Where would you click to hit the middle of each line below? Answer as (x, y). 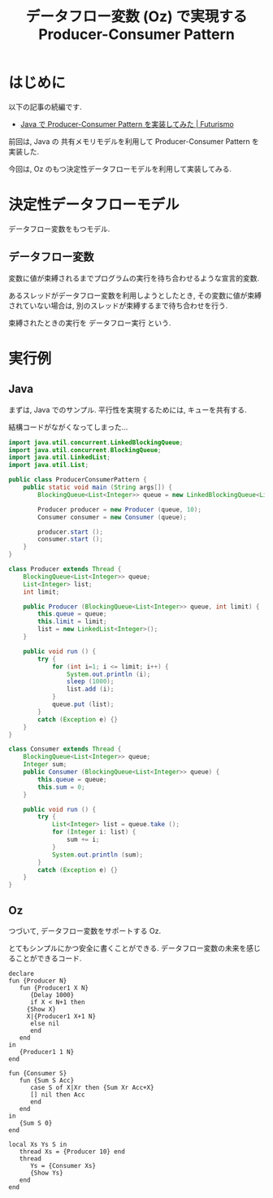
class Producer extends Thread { (65, 569)
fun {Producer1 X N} (54, 988)
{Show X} (41, 1009)
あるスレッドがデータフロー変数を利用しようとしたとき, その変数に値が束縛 (135, 295)
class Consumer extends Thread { (65, 749)
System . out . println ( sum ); (97, 855)
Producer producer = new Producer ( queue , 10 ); (119, 509)
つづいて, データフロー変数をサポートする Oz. (84, 931)
